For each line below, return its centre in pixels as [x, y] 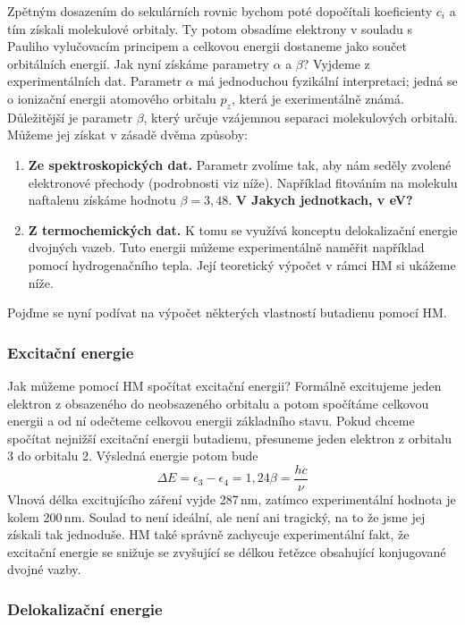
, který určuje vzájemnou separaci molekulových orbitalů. [300, 117]
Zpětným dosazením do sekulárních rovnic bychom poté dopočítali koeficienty [220, 11]
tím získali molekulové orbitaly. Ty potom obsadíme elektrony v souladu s [210, 28]
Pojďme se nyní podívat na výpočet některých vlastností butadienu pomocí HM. [227, 312]
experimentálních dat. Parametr [95, 81]
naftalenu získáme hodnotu [102, 200]
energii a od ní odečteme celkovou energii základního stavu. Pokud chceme [211, 421]
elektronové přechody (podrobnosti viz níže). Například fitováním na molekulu [243, 182]
